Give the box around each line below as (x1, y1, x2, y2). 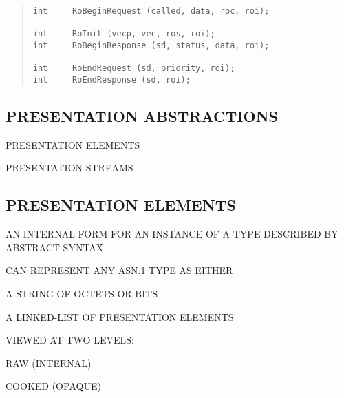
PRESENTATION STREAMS (6, 160, 133, 175)
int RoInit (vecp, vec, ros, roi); (32, 29, 215, 39)
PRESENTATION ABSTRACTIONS (6, 105, 278, 126)
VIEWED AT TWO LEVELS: (6, 333, 134, 347)
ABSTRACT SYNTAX (6, 240, 104, 254)
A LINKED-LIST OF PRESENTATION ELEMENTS (6, 309, 234, 324)
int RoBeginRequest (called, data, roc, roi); (32, 6, 270, 16)
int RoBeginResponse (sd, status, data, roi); (32, 40, 270, 50)
